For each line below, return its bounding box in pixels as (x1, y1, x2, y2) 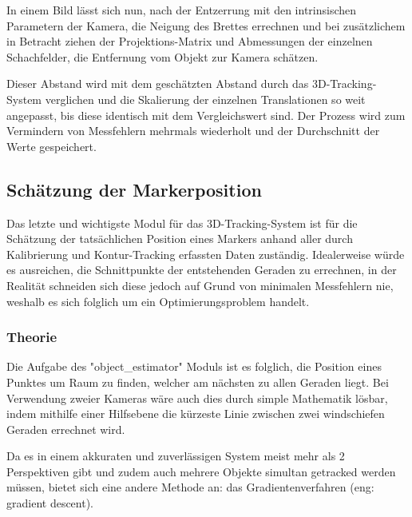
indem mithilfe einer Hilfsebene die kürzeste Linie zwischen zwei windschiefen (6, 405, 385, 422)
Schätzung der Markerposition (6, 177, 262, 201)
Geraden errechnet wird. (6, 420, 125, 437)
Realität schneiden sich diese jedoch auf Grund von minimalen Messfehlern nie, (6, 276, 394, 293)
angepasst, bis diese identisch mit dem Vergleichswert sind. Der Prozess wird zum (6, 106, 406, 123)
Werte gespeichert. (6, 137, 97, 154)
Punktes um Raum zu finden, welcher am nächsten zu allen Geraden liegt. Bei (6, 373, 389, 390)
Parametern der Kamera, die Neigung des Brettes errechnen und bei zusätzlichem (6, 17, 406, 34)
